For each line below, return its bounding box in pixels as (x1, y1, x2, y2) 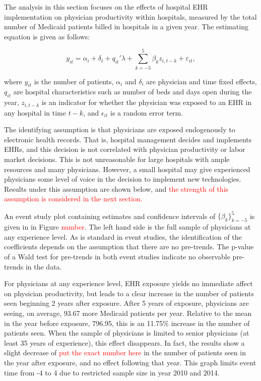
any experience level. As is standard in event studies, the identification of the (4, 231, 242, 242)
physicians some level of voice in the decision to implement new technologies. (4, 174, 241, 184)
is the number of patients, (34, 76, 114, 86)
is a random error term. (110, 107, 183, 118)
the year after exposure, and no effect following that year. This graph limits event (4, 357, 256, 367)
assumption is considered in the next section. (4, 193, 143, 204)
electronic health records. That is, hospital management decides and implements (4, 134, 252, 144)
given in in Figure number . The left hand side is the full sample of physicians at (4, 222, 251, 232)
